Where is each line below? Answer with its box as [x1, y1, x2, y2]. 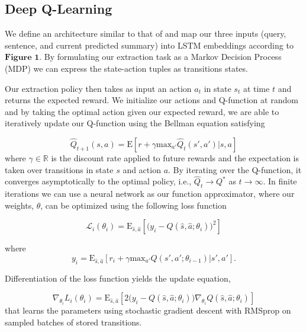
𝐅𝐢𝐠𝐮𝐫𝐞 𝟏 [5, 53, 40, 62]
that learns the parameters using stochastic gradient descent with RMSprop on [5, 304, 291, 317]
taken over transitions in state [5, 163, 114, 175]
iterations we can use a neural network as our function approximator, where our [5, 187, 295, 200]
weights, [5, 199, 34, 211]
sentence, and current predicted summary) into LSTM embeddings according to [5, 39, 294, 51]
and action [123, 163, 161, 175]
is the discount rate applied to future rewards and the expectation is [51, 151, 299, 164]
